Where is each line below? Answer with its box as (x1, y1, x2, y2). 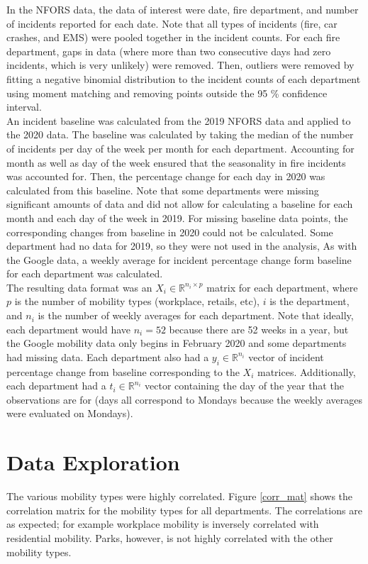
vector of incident (248, 349, 324, 364)
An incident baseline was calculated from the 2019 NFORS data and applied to (6, 113, 351, 128)
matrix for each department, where (206, 280, 358, 294)
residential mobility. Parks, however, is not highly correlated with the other (6, 530, 333, 545)
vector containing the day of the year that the (145, 378, 344, 393)
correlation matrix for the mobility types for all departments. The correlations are (6, 502, 362, 517)
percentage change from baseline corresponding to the (6, 364, 240, 379)
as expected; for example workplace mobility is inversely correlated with (6, 516, 319, 531)
